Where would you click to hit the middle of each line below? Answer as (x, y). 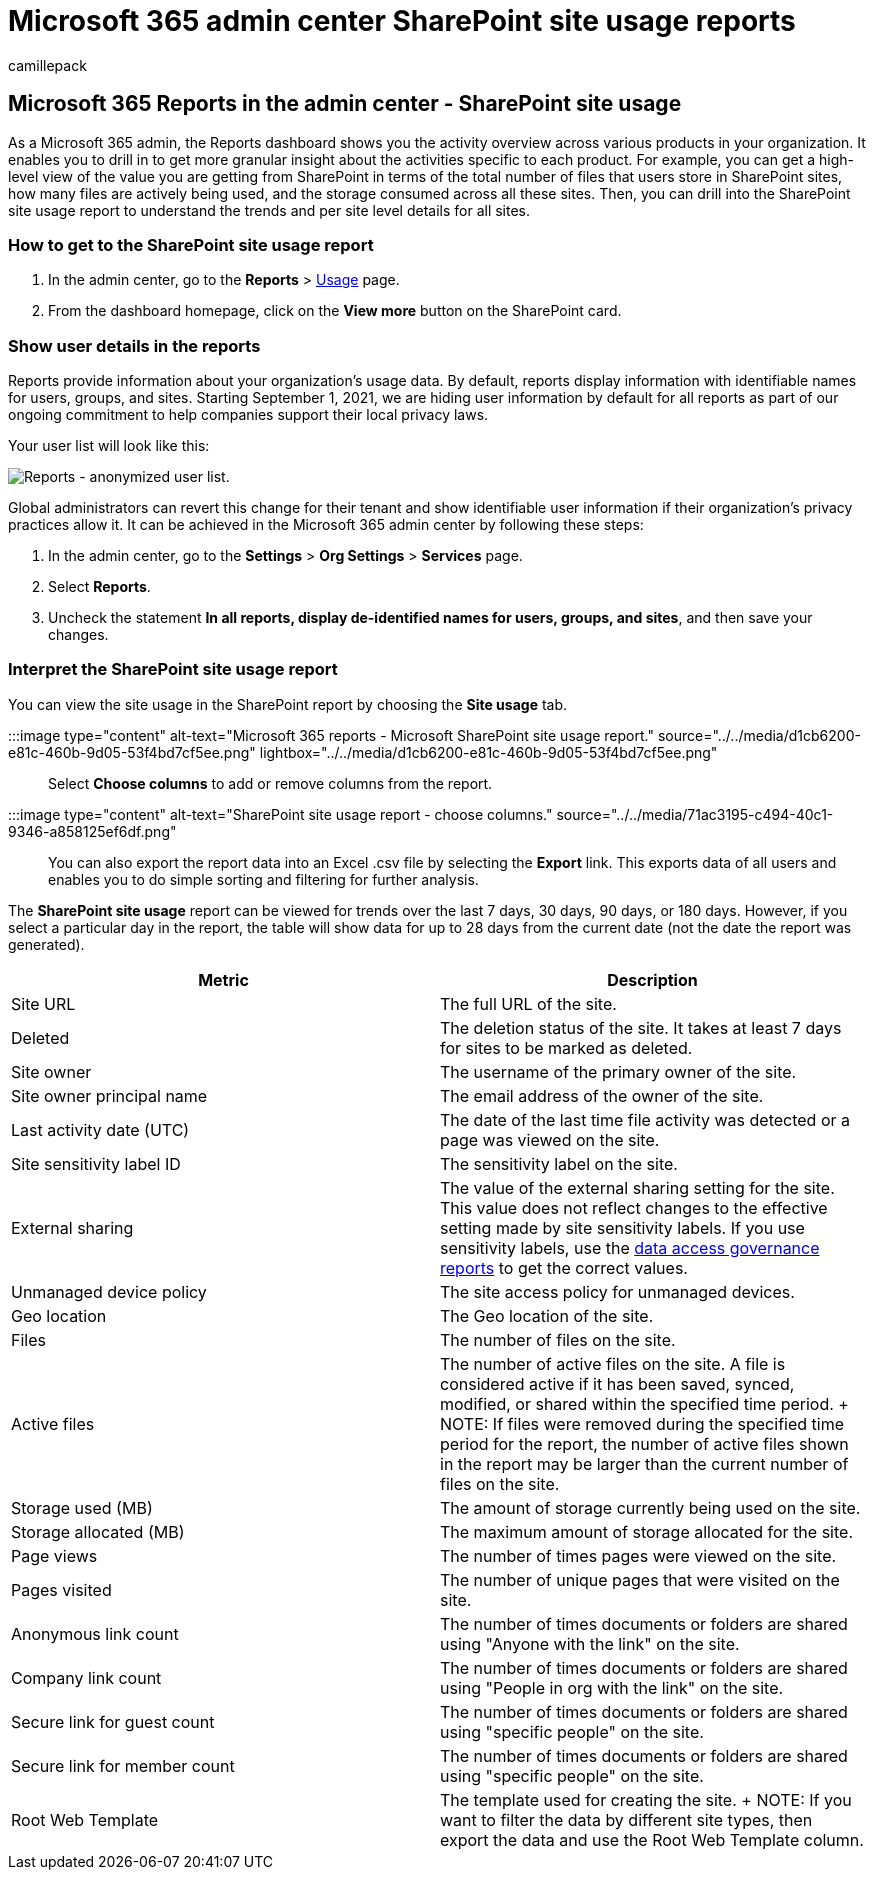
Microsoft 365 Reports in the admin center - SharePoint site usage (345, 104)
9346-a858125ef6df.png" (92, 831)
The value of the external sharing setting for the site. (637, 1187)
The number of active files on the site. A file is (613, 1363)
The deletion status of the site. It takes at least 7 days (641, 1027)
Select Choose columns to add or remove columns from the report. (270, 783)
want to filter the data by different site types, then (626, 1819)
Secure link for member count (123, 1765)
